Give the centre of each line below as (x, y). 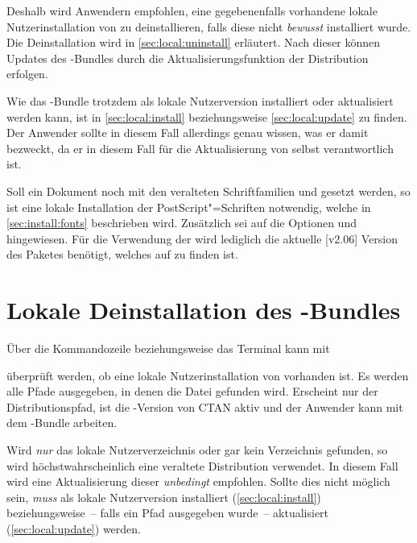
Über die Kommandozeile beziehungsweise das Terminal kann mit (168, 348)
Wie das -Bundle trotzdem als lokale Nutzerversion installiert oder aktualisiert (200, 100)
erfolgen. (27, 74)
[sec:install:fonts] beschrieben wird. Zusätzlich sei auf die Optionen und (182, 223)
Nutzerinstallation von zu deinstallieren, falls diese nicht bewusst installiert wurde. (209, 26)
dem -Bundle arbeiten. (62, 423)
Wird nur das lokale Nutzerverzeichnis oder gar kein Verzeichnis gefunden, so (197, 450)
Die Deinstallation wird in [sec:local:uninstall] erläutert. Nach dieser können (194, 42)
